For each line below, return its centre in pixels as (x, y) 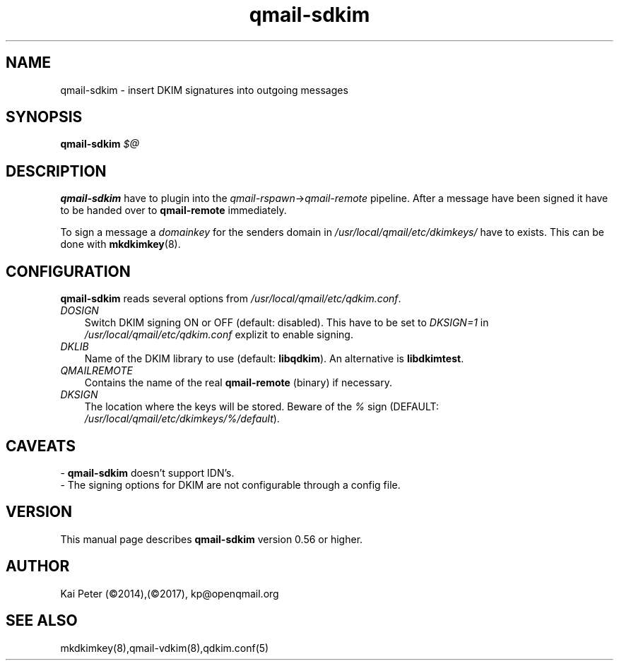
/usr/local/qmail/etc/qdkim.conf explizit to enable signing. (219, 335)
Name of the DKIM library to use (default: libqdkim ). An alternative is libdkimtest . (274, 359)
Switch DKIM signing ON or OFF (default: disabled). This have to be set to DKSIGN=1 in (287, 323)
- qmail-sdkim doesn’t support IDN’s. (147, 472)
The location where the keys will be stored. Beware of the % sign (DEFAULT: (262, 407)
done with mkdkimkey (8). (120, 244)
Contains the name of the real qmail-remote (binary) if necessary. (238, 383)
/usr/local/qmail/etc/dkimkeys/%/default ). (182, 419)
